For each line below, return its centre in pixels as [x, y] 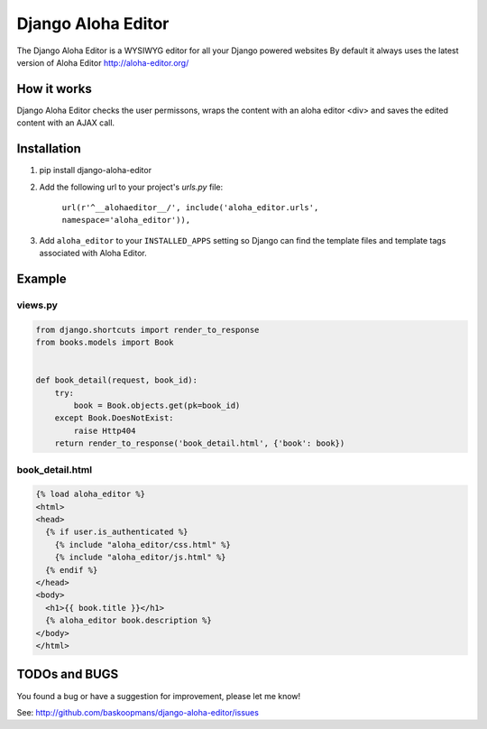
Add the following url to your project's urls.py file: [131, 187]
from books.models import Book [105, 342]
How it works [54, 89]
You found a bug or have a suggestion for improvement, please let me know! [159, 696]
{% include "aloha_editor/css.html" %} [143, 544]
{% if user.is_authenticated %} [117, 532]
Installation [49, 149]
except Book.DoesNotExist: [115, 418]
